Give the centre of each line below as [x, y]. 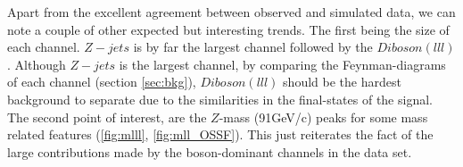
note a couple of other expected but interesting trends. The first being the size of [228, 29]
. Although [37, 64]
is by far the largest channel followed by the [253, 47]
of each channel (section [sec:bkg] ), [102, 82]
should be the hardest [342, 82]
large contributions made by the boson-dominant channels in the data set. [210, 151]
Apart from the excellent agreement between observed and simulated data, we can [231, 12]
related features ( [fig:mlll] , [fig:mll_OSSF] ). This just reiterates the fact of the [220, 134]
